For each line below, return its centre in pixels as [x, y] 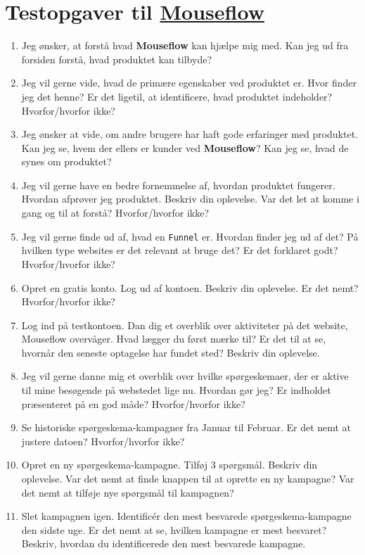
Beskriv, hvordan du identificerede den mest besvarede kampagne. [164, 543]
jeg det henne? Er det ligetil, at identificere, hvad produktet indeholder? [177, 96]
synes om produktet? [66, 161]
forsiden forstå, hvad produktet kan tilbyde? [117, 59]
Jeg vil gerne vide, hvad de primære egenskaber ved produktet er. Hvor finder [189, 83]
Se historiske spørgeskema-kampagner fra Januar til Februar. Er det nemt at [186, 427]
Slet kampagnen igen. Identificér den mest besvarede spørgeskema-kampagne [186, 516]
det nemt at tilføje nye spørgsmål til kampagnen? [128, 492]
